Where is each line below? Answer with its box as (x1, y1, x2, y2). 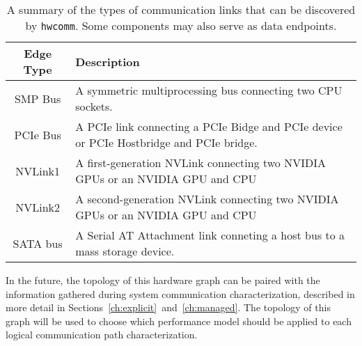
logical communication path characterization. (6, 327, 198, 342)
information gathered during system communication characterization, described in (6, 286, 355, 301)
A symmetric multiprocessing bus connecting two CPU (75, 82, 343, 98)
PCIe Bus (14, 126, 61, 143)
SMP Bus (14, 90, 61, 107)
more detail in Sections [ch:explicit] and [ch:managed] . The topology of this (6, 300, 331, 315)
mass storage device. (75, 243, 175, 259)
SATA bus (13, 235, 63, 251)
